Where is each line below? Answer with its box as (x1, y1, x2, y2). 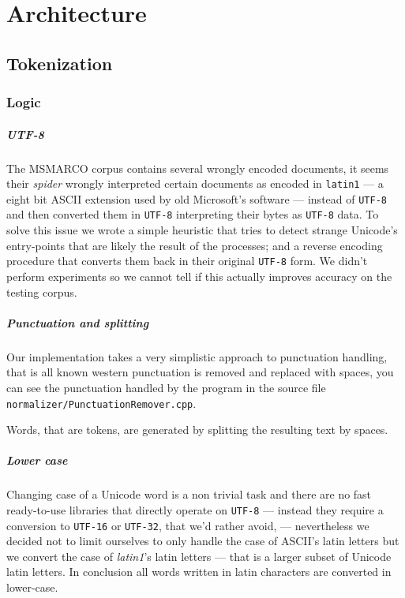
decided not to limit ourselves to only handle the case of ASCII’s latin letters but (6, 533, 399, 549)
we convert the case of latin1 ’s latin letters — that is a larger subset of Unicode (6, 548, 392, 564)
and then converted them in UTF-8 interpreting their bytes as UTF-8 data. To (6, 206, 379, 222)
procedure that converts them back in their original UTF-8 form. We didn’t (6, 252, 368, 269)
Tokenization (6, 50, 113, 75)
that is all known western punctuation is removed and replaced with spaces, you (6, 364, 394, 380)
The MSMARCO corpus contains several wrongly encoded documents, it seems (6, 159, 389, 176)
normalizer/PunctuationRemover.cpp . (6, 394, 197, 411)
